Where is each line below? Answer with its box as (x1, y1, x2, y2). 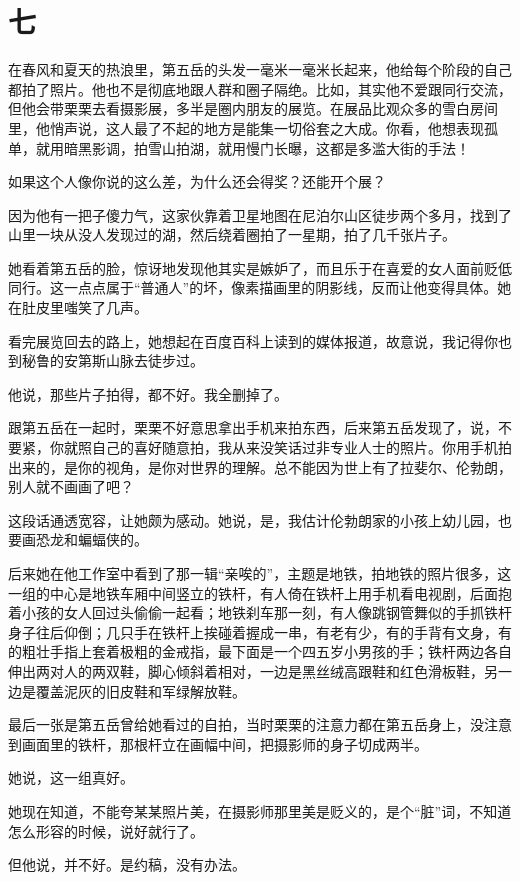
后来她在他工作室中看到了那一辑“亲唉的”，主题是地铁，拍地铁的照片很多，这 (8, 563, 512, 583)
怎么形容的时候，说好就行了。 (8, 820, 204, 841)
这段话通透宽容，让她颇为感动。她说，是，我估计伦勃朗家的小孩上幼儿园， (8, 509, 498, 530)
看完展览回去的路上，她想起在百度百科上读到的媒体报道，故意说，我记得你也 (8, 330, 512, 351)
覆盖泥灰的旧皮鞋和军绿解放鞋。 (35, 680, 246, 701)
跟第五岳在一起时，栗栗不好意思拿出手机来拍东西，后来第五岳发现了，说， (8, 417, 498, 438)
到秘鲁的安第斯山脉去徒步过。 (8, 350, 204, 371)
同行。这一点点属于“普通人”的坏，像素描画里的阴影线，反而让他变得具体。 (8, 277, 498, 298)
